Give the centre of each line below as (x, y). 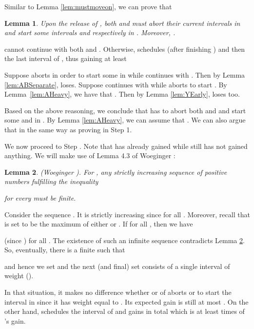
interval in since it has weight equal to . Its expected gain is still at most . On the (127, 301)
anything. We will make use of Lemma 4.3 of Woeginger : (90, 155)
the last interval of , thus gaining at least (66, 58)
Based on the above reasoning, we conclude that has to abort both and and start (125, 110)
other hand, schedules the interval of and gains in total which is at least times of (125, 311)
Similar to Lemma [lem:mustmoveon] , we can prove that (88, 6)
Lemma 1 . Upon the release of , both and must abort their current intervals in (122, 23)
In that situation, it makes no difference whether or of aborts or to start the (118, 292)
